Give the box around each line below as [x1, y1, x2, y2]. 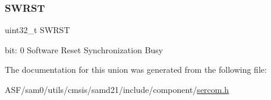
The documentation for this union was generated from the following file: [5, 63, 267, 76]
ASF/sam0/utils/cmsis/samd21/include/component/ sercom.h [5, 83, 229, 95]
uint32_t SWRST [5, 24, 70, 36]
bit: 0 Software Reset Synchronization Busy [5, 43, 163, 56]
